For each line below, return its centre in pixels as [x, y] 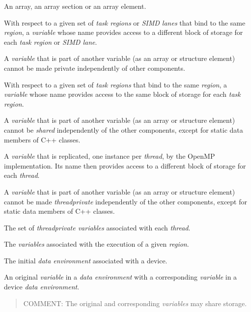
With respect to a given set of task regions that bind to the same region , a [116, 84]
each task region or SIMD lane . [51, 42]
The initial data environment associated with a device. [86, 260]
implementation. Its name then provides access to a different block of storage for [125, 165]
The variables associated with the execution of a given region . [97, 244]
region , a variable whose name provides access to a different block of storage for [124, 32]
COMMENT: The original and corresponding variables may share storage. [135, 303]
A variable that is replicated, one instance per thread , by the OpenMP [110, 156]
